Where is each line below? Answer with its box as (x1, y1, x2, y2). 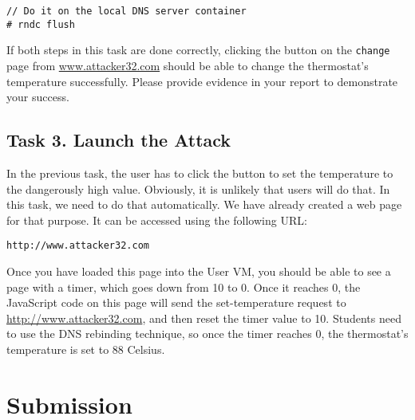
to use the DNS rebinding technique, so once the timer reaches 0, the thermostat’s (6, 325, 409, 342)
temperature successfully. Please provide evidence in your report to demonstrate (6, 73, 398, 89)
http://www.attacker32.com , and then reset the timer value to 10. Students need (6, 309, 401, 326)
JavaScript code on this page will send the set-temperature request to (6, 294, 346, 311)
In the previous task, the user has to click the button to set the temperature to (6, 164, 393, 181)
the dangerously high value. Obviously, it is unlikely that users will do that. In (6, 180, 390, 197)
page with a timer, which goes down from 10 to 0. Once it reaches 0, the (6, 278, 361, 295)
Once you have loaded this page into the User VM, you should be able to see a (6, 262, 391, 279)
